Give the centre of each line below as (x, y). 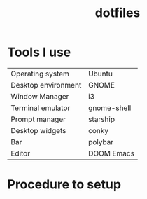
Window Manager (40, 96)
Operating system (40, 74)
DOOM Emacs (112, 153)
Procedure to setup (64, 185)
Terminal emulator (41, 108)
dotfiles (118, 13)
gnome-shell (110, 108)
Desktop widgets (38, 130)
